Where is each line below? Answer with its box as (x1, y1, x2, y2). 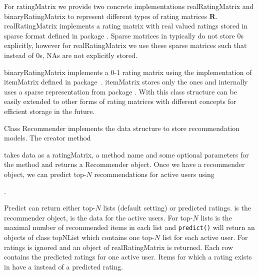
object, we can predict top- (4, 168, 86, 179)
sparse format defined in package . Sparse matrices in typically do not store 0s (4, 30, 243, 40)
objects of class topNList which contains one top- (4, 231, 154, 242)
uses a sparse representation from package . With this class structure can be (4, 86, 237, 96)
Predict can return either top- (4, 202, 95, 213)
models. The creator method (4, 132, 91, 143)
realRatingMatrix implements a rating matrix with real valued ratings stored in (4, 20, 248, 31)
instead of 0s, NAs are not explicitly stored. (4, 49, 137, 60)
